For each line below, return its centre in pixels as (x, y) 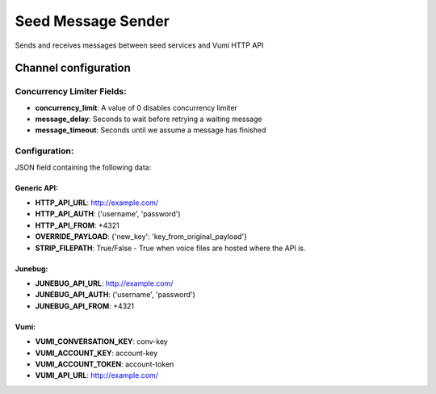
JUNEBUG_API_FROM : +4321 (85, 306)
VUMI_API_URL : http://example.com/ (97, 375)
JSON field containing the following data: (83, 167)
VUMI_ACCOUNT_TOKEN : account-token (105, 364)
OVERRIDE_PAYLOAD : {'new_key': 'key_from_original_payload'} (141, 237)
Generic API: (37, 188)
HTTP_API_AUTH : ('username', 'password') (108, 214)
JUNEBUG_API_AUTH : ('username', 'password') (115, 295)
